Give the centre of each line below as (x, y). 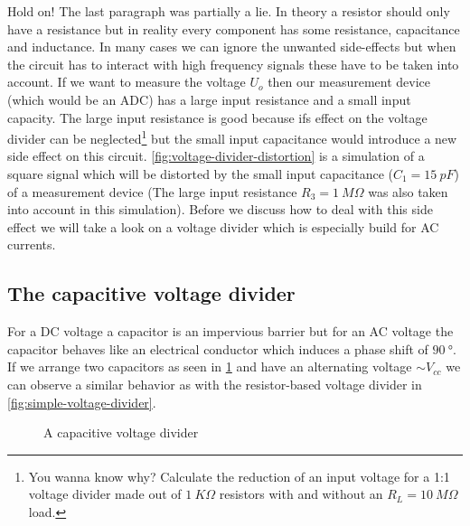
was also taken (408, 191)
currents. (32, 244)
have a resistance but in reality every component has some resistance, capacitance (234, 28)
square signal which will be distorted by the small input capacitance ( (200, 174)
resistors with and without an (301, 494)
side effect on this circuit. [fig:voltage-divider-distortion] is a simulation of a (216, 156)
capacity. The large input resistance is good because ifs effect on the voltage (217, 117)
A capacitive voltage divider (121, 432)
